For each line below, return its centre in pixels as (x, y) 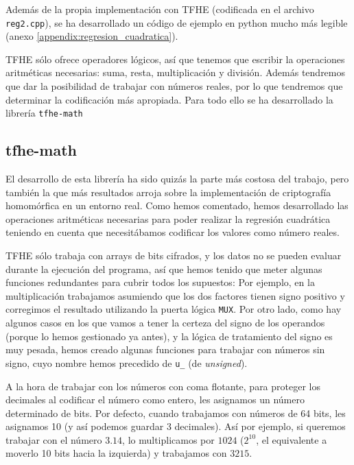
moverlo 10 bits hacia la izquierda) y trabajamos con (116, 453)
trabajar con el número (54, 439)
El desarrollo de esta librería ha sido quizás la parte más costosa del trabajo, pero (177, 179)
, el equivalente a (292, 439)
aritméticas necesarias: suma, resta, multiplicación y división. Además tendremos (176, 72)
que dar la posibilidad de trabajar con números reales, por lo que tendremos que (174, 86)
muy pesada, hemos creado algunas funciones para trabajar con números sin (165, 349)
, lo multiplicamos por (168, 439)
